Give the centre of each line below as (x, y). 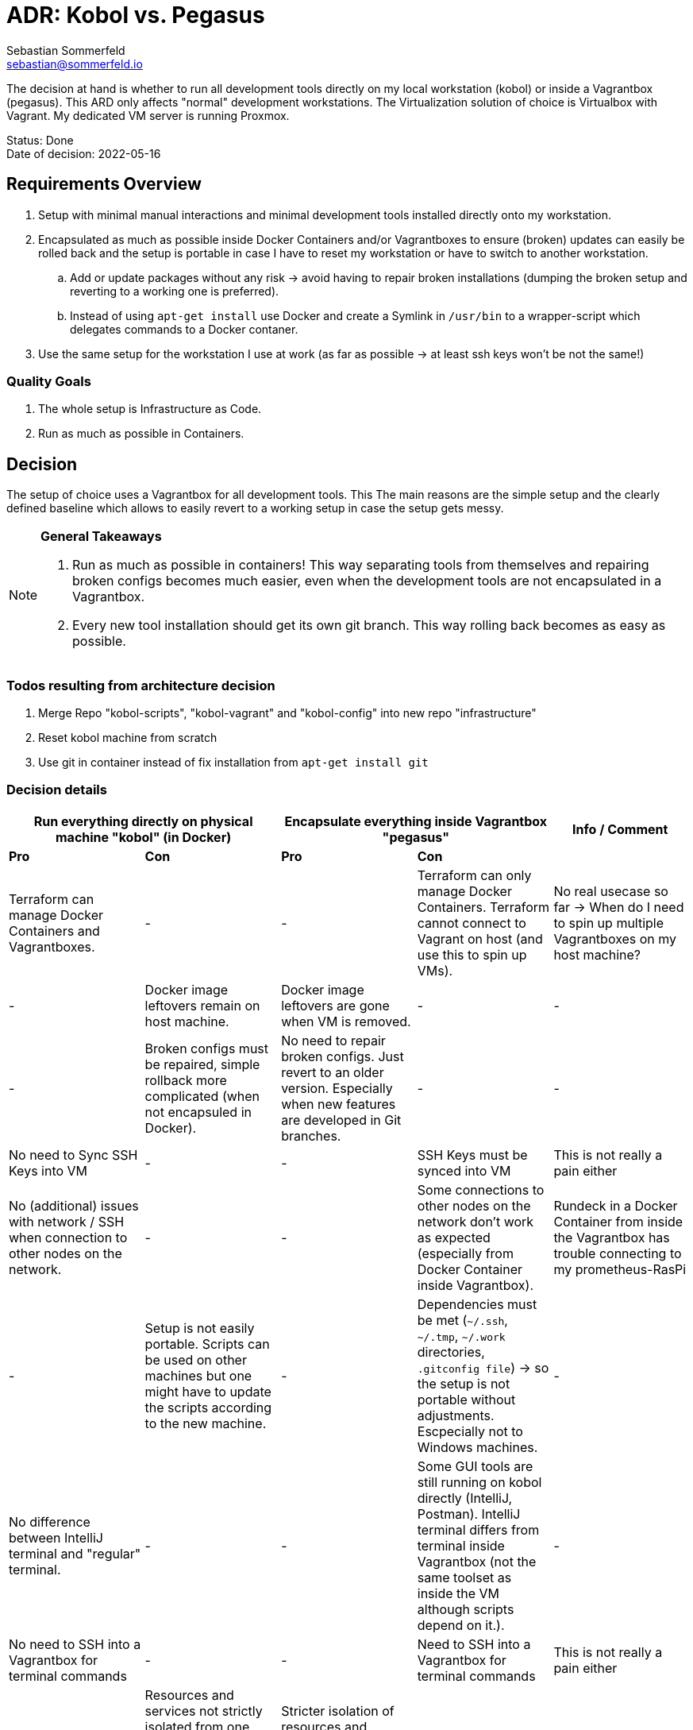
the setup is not (464, 1383)
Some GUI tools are (475, 1466)
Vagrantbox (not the (477, 1561)
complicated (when (202, 1096)
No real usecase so (611, 891)
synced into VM (464, 1170)
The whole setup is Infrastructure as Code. (150, 409)
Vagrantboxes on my (615, 938)
